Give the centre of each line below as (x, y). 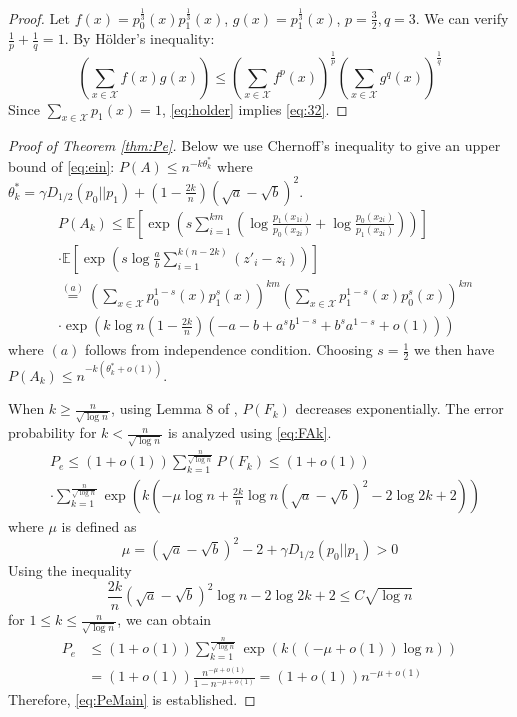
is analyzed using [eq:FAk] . (249, 432)
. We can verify (462, 17)
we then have (454, 349)
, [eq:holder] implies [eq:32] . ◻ (254, 108)
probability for (52, 432)
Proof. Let (39, 17)
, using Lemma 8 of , (174, 408)
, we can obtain (164, 619)
